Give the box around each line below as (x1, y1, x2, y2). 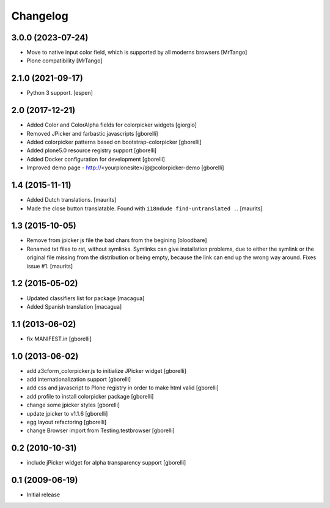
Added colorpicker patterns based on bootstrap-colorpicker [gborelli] (26, 138, 202, 146)
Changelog (11, 9, 68, 23)
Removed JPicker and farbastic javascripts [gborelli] (26, 130, 158, 137)
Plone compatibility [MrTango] (26, 57, 103, 64)
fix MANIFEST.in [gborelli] (26, 335, 92, 342)
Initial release (26, 491, 61, 498)
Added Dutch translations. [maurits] (26, 196, 117, 204)
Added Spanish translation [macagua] (26, 303, 122, 310)
